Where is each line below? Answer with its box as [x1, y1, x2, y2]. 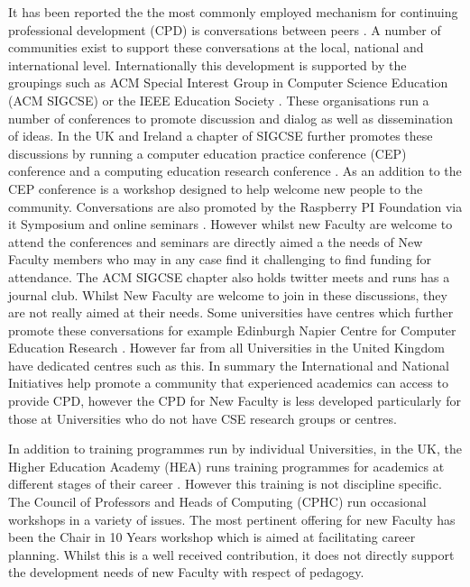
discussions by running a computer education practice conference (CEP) [8, 143, 407, 162]
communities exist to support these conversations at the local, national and [8, 38, 424, 57]
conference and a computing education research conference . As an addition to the [8, 161, 462, 180]
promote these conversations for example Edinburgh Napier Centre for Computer [8, 320, 456, 339]
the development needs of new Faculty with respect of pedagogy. [8, 563, 364, 582]
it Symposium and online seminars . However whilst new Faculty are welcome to [8, 215, 453, 234]
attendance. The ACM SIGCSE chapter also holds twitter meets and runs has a [8, 267, 450, 286]
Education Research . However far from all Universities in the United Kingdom [8, 338, 445, 357]
